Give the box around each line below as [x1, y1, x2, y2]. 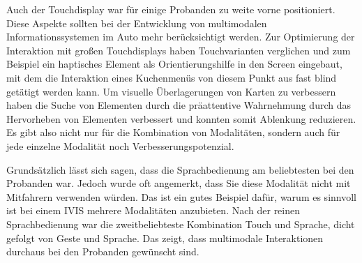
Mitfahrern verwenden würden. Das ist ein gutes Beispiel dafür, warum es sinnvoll [6, 189, 356, 204]
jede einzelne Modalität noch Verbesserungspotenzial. [6, 138, 234, 153]
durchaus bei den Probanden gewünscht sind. [6, 244, 199, 259]
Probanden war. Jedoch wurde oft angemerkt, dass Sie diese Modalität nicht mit [6, 176, 351, 190]
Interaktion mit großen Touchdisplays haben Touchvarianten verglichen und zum [6, 43, 351, 57]
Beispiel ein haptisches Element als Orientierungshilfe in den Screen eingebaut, [6, 57, 342, 71]
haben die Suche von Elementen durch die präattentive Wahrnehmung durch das [6, 98, 351, 112]
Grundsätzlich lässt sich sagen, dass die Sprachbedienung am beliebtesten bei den [6, 162, 354, 176]
